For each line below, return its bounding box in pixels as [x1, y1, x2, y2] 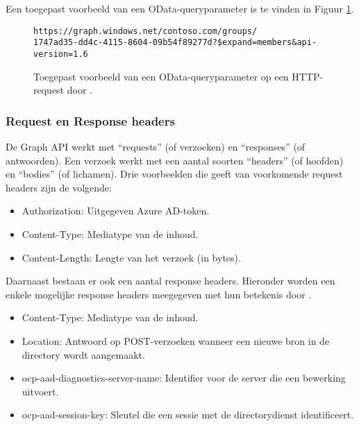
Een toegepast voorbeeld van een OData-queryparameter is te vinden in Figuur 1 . [6, 1, 354, 15]
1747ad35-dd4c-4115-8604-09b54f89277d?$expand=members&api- [33, 37, 317, 48]
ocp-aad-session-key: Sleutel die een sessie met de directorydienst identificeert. [22, 407, 354, 422]
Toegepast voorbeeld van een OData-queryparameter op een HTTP [33, 69, 320, 83]
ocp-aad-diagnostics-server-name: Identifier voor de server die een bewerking [22, 370, 346, 385]
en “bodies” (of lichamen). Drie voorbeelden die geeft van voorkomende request [6, 167, 343, 181]
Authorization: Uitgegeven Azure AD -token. [22, 203, 210, 218]
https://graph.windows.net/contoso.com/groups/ [33, 26, 258, 36]
